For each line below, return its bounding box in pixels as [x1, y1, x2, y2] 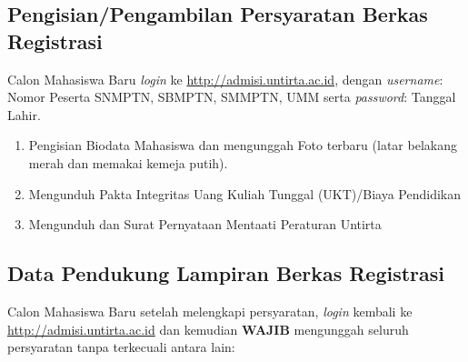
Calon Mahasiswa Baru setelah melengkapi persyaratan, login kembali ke [7, 301, 413, 320]
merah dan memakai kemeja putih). [28, 153, 228, 172]
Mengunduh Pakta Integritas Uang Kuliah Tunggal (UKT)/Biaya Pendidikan [28, 184, 462, 203]
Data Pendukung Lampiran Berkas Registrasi [7, 259, 445, 287]
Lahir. [7, 105, 41, 124]
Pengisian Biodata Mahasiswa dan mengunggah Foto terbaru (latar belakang [28, 136, 457, 155]
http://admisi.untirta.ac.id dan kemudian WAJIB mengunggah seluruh [7, 319, 409, 338]
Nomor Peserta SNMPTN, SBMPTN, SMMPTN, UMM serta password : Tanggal [7, 87, 456, 106]
